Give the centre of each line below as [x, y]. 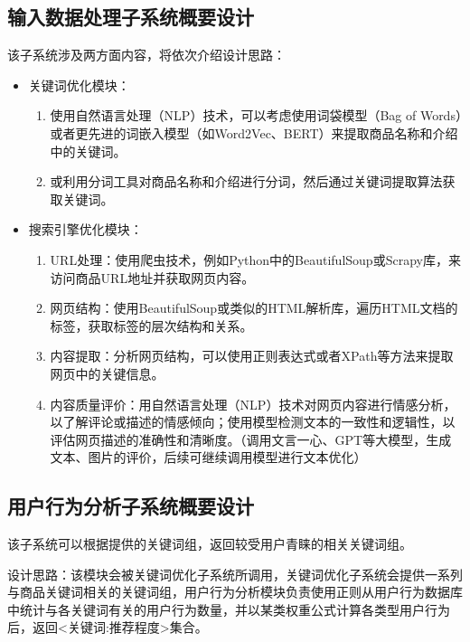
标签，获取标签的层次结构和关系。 [151, 325]
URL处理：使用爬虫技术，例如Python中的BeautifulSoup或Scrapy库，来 [255, 259]
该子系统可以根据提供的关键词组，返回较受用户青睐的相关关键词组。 [210, 544]
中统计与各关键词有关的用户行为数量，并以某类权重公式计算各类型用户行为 [229, 609]
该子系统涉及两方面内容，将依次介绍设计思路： [146, 55]
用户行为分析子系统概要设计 [131, 506]
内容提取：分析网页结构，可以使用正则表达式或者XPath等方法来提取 [252, 356]
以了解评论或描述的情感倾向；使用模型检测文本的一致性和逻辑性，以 [253, 422]
